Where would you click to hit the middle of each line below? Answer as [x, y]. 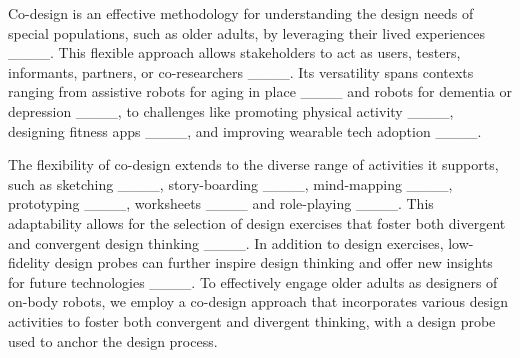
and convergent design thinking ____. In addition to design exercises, [226, 242]
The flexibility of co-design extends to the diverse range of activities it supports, [253, 164]
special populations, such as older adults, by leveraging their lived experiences [247, 32]
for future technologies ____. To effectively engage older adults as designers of [253, 281]
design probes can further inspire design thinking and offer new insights [273, 262]
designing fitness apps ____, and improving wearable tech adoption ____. [245, 130]
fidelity [29, 262]
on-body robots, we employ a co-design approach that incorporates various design [258, 301]
